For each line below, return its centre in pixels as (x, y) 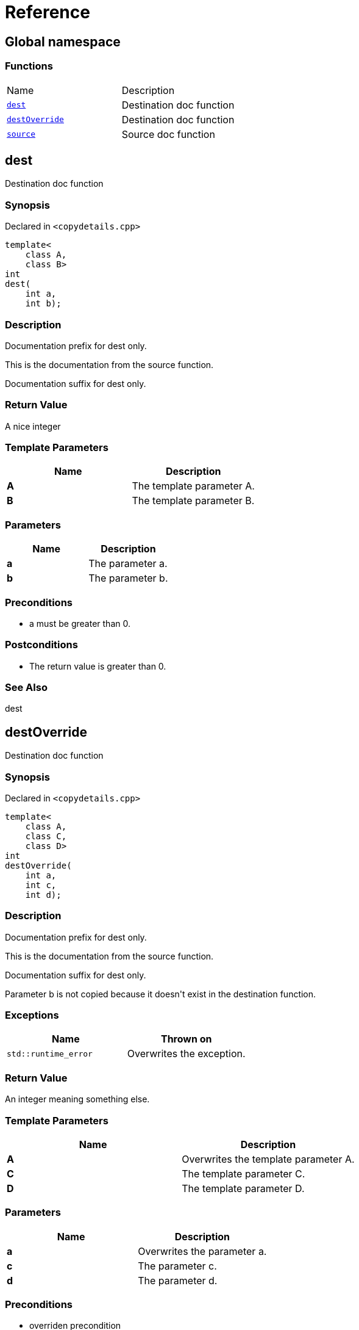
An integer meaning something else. (77, 1099)
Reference (48, 12)
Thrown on (186, 1039)
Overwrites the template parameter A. (268, 1159)
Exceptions (32, 1015)
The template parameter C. (243, 1173)
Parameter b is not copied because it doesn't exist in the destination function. (161, 994)
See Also (26, 688)
